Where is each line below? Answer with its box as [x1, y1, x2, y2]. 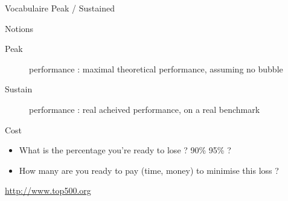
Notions [5, 22, 34, 34]
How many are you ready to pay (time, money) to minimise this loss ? [19, 164, 279, 176]
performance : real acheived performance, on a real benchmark [29, 103, 260, 115]
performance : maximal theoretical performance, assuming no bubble [29, 62, 283, 75]
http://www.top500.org [5, 184, 91, 197]
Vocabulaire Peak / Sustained [5, 2, 115, 14]
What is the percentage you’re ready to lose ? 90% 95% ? [19, 144, 231, 156]
